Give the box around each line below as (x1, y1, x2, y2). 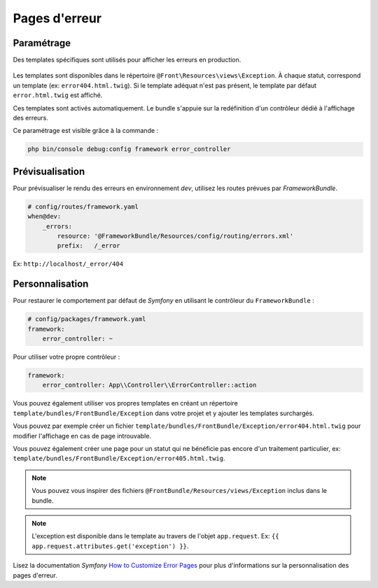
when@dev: (27, 213, 62, 220)
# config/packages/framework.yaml (27, 315, 146, 323)
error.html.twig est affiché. (13, 91, 103, 99)
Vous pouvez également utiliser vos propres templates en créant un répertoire (13, 399, 238, 408)
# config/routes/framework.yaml (27, 203, 139, 210)
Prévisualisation (13, 165, 85, 178)
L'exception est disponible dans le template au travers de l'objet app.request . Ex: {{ (31, 532, 279, 540)
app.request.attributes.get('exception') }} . (31, 542, 189, 550)
